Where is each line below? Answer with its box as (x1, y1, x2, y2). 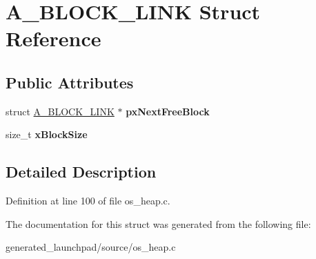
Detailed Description (6, 161, 157, 182)
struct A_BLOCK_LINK (6, 104, 115, 118)
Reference (6, 24, 101, 52)
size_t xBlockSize (6, 127, 88, 142)
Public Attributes (6, 71, 134, 93)
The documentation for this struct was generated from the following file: (6, 216, 311, 231)
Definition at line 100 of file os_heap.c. (6, 193, 170, 208)
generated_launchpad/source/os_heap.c (6, 240, 176, 254)
